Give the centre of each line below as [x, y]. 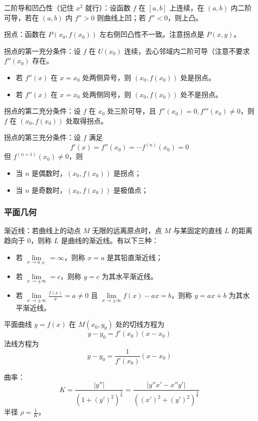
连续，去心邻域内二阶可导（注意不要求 [187, 51]
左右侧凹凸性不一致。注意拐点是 [152, 34]
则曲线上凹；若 [121, 17]
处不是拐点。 [201, 94]
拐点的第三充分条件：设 [42, 137]
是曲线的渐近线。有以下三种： [110, 240]
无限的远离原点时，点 [127, 230]
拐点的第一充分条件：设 [42, 51]
